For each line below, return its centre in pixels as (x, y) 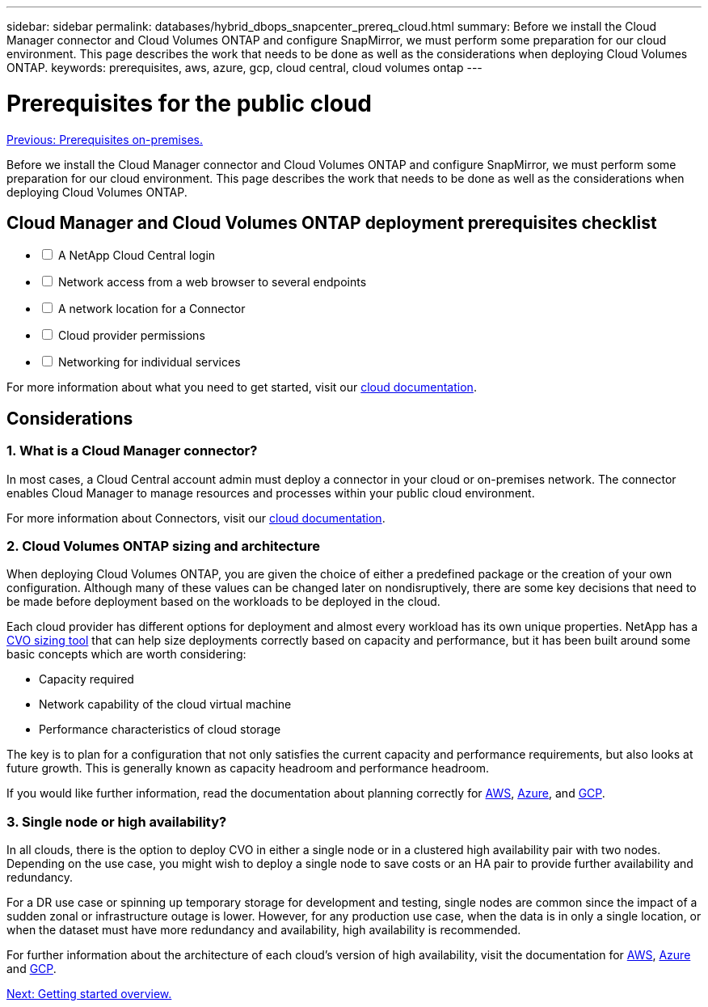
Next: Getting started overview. (89, 994)
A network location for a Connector (152, 309)
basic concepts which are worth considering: (126, 654)
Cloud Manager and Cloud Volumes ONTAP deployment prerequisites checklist (332, 222)
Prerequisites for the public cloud (189, 103)
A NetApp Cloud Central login (137, 256)
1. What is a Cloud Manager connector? (132, 451)
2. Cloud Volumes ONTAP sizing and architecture (163, 546)
